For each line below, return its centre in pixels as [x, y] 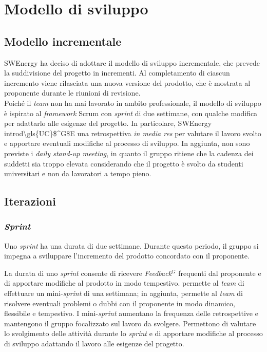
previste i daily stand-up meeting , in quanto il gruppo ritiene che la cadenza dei [129, 153]
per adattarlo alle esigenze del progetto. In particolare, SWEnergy [108, 123]
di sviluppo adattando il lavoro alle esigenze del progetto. [94, 344]
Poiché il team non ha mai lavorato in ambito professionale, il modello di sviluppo [133, 103]
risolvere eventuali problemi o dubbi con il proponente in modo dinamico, [120, 303]
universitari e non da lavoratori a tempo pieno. [78, 173]
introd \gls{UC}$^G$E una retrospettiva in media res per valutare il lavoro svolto [133, 133]
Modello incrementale [63, 41]
